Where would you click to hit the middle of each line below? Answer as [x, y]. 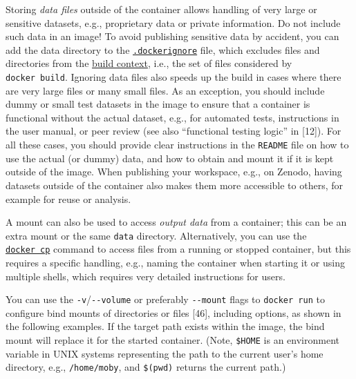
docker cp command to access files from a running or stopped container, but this [178, 249]
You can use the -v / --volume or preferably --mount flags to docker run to [165, 299]
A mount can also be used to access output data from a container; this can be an [176, 222]
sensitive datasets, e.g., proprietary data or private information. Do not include [173, 22]
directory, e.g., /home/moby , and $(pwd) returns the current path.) [146, 367]
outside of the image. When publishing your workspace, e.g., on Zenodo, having [174, 172]
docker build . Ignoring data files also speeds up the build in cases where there [174, 77]
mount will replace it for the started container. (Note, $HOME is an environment [172, 340]
